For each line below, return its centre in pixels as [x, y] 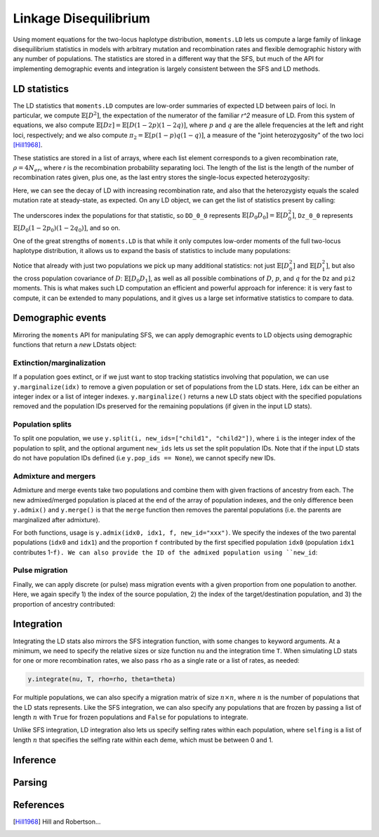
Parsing [30, 783]
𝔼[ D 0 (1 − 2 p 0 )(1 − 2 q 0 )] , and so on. [67, 228]
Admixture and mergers [54, 476]
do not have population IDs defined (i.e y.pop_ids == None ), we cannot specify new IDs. [144, 458]
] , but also [340, 266]
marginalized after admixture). [56, 519]
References [39, 805]
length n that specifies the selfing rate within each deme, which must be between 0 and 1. [143, 740]
